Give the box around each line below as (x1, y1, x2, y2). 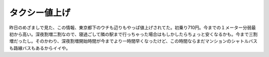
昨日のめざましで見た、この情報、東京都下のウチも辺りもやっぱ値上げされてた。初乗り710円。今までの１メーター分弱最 (9, 25, 256, 30)
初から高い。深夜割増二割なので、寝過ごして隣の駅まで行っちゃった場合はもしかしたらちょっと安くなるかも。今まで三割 (9, 31, 258, 37)
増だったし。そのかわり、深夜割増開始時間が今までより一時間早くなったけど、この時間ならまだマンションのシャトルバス (9, 38, 258, 44)
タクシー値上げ (9, 7, 71, 18)
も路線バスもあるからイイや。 (9, 45, 71, 51)
